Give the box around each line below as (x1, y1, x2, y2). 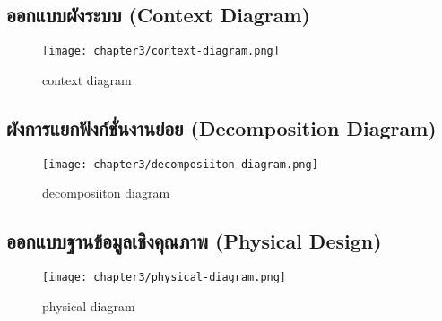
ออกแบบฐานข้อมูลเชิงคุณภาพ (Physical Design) (6, 227, 382, 255)
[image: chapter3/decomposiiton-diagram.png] (42, 157, 318, 171)
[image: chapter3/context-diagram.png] (42, 45, 280, 58)
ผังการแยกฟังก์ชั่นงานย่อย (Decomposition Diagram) (6, 114, 437, 141)
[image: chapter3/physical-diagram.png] (42, 271, 287, 284)
